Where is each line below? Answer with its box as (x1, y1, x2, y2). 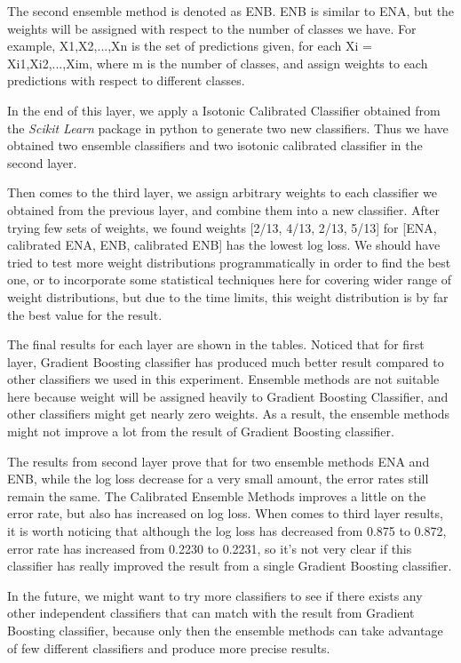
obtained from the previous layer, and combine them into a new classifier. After (7, 200, 440, 219)
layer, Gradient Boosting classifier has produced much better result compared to (7, 352, 444, 371)
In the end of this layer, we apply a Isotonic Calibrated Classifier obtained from (7, 100, 441, 119)
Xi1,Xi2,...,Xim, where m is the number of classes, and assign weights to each (7, 53, 428, 72)
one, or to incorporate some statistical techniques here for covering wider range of (7, 270, 451, 289)
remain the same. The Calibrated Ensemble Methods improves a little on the (7, 486, 426, 505)
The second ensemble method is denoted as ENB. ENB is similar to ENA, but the (7, 2, 455, 20)
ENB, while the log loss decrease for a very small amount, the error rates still (7, 469, 429, 488)
